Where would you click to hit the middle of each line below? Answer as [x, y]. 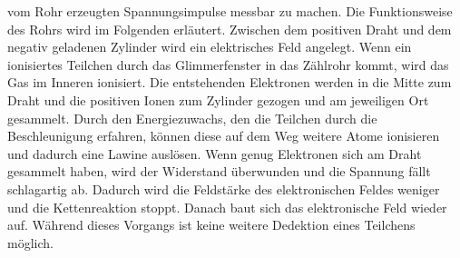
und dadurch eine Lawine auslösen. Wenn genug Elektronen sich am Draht [215, 153]
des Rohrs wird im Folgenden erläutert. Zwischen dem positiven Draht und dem [230, 29]
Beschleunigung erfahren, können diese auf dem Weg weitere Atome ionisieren [224, 136]
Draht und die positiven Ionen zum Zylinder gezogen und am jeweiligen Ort [218, 99]
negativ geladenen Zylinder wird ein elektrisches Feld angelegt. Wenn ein [210, 47]
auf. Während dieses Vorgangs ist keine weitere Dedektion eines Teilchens [211, 225]
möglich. [30, 242]
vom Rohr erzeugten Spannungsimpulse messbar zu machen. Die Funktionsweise [230, 11]
